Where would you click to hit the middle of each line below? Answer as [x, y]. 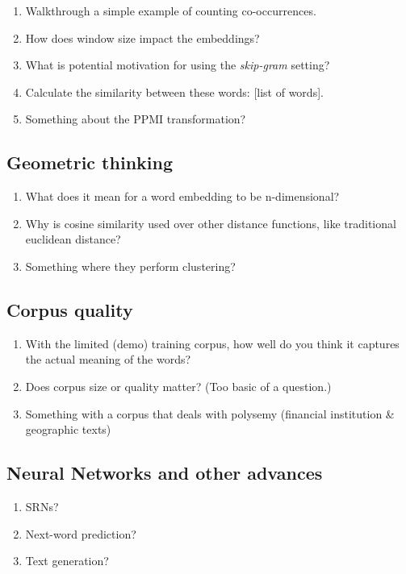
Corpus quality [70, 309]
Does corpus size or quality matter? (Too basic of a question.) [178, 386]
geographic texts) [68, 429]
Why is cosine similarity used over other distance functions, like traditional [211, 223]
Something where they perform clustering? [130, 266]
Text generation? [67, 561]
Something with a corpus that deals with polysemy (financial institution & [210, 413]
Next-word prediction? [81, 533]
